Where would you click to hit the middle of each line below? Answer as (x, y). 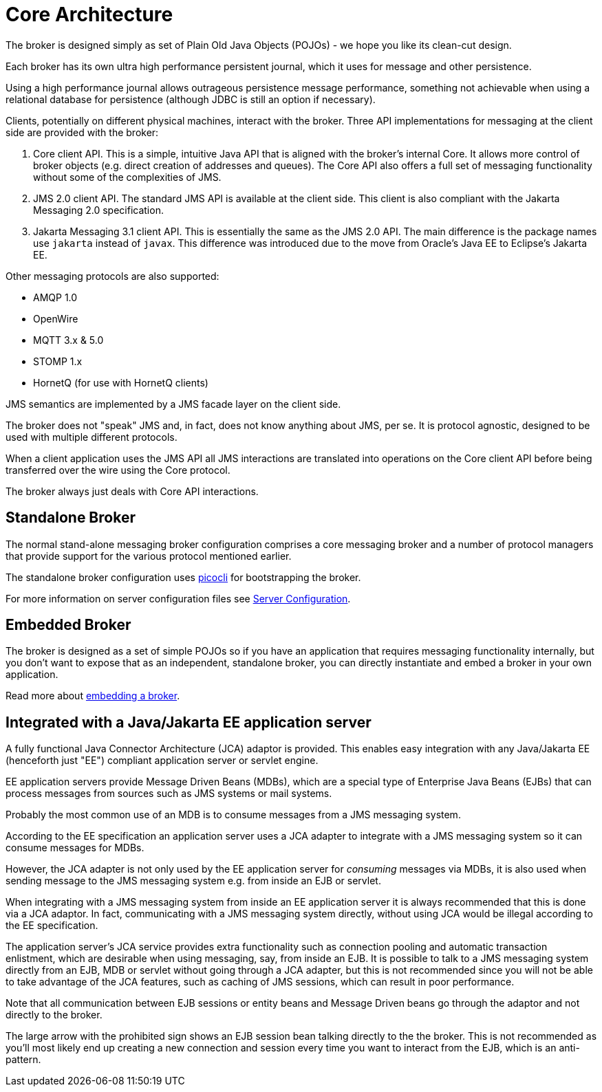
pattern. (23, 1060)
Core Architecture (89, 14)
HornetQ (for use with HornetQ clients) (121, 382)
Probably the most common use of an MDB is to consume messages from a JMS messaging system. (233, 815)
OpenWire (56, 318)
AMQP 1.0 (55, 297)
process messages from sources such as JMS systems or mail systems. (169, 794)
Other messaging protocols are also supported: (112, 276)
